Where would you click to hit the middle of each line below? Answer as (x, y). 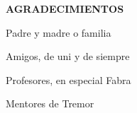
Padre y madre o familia (59, 32)
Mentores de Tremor (50, 103)
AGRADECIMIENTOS (65, 8)
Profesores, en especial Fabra (68, 79)
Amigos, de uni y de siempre (68, 56)
